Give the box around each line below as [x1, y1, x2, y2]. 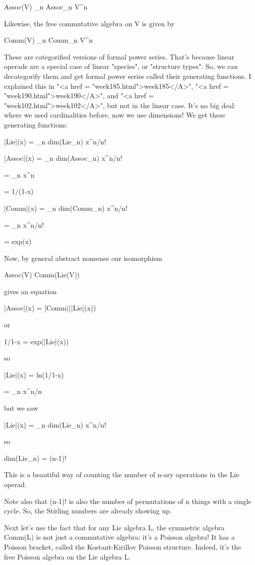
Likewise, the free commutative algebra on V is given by [4, 18, 175, 28]
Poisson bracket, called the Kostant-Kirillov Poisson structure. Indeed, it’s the [4, 541, 241, 552]
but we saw [4, 403, 38, 413]
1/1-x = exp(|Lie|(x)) [4, 336, 69, 346]
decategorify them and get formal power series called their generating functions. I [4, 70, 252, 81]
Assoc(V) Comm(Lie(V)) [4, 269, 80, 280]
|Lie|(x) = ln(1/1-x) [4, 369, 64, 379]
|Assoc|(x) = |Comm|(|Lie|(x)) [4, 303, 96, 313]
